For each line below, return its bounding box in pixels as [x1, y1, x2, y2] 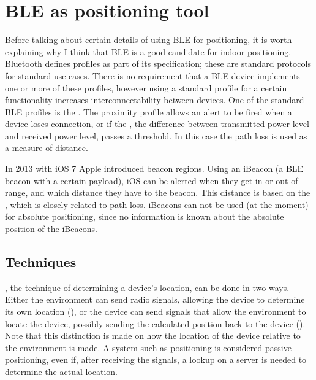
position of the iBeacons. [5, 222, 97, 235]
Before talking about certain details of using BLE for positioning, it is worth [5, 33, 292, 46]
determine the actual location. [5, 365, 118, 378]
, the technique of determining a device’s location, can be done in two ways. [5, 281, 290, 293]
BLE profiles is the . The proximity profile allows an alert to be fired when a [5, 105, 292, 118]
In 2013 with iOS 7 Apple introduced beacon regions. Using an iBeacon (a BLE [5, 162, 304, 175]
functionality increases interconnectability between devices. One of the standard [5, 93, 304, 106]
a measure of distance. [5, 141, 88, 154]
